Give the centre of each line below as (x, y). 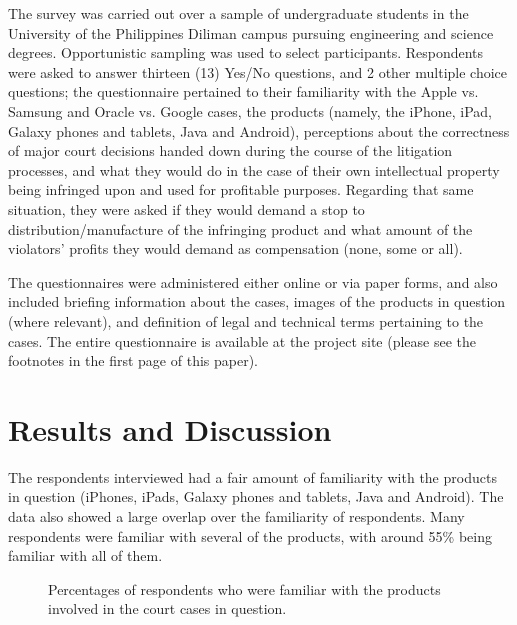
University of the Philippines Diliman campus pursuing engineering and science (251, 32)
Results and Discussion (170, 428)
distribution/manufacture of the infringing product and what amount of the (240, 228)
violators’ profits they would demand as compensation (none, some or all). (235, 248)
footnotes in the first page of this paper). (133, 360)
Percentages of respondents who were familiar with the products (244, 588)
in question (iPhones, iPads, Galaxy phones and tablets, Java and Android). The (256, 496)
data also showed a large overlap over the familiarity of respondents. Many (236, 516)
